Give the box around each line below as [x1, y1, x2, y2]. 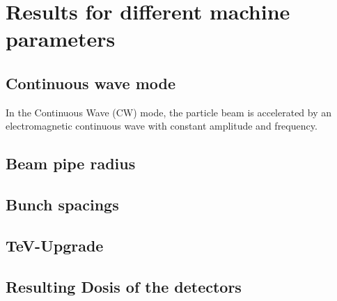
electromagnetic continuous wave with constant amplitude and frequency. [6, 118, 318, 133]
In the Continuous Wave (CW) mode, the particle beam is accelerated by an [6, 105, 332, 119]
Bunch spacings [6, 194, 119, 215]
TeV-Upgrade [6, 234, 104, 256]
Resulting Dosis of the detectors [6, 275, 242, 297]
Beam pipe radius [6, 153, 136, 174]
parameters [6, 24, 116, 53]
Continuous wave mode [6, 72, 175, 93]
